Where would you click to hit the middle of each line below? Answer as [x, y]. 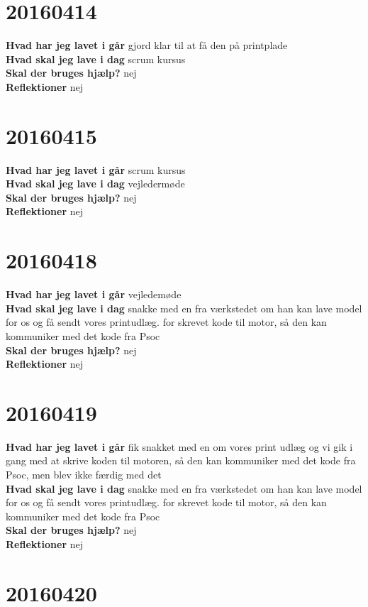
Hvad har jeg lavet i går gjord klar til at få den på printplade [147, 45]
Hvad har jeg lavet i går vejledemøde [94, 294]
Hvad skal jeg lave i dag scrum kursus [96, 59]
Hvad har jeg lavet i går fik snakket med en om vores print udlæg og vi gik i [179, 446]
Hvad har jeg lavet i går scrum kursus [96, 169]
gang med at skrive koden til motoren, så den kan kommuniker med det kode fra [181, 460]
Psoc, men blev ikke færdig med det [84, 474]
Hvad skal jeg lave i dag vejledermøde [95, 184]
